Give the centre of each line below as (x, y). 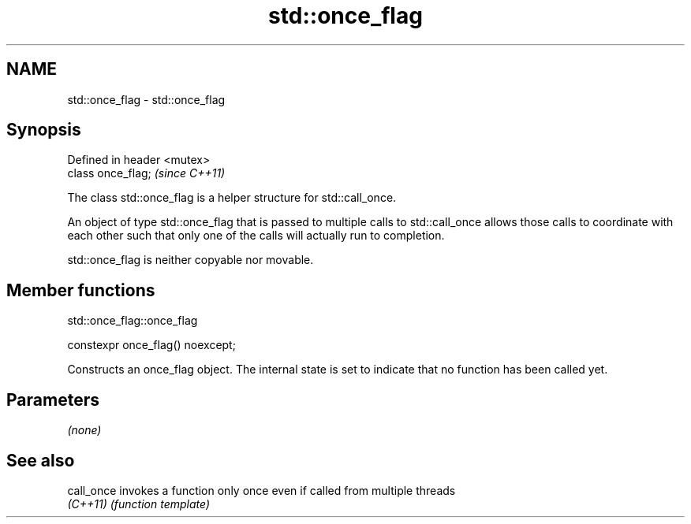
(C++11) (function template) (139, 504)
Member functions (81, 290)
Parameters (53, 400)
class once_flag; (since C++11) (146, 173)
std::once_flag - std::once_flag (146, 99)
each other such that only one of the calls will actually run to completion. (256, 236)
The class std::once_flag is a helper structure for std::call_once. (232, 198)
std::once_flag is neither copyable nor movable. (190, 260)
